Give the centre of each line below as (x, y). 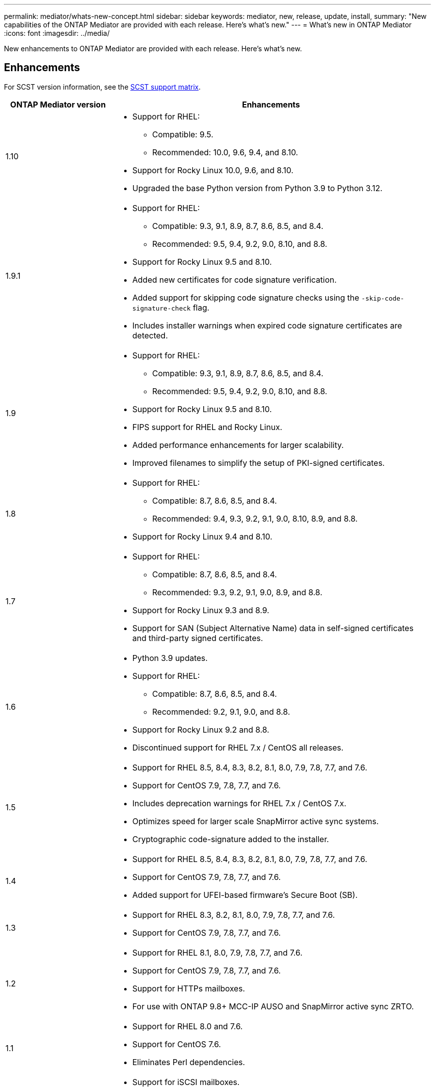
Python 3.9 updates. (170, 658)
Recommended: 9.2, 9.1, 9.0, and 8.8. (221, 711)
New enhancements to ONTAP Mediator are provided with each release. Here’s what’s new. (153, 49)
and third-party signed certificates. (198, 638)
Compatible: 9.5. (183, 134)
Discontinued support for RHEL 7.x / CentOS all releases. (238, 747)
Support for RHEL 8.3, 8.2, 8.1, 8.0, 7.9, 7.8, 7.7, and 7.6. (234, 915)
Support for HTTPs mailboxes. (189, 988)
